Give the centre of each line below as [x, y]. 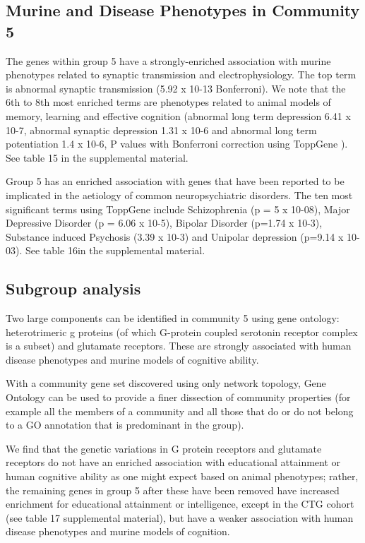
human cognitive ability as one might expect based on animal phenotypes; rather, [182, 476]
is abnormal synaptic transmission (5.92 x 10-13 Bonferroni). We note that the [176, 88]
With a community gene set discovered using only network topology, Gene [166, 383]
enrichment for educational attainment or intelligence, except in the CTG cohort [180, 504]
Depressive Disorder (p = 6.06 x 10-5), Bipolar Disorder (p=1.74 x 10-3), [164, 223]
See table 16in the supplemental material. [115, 250]
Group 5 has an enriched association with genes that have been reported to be [175, 181]
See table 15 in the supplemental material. [97, 157]
